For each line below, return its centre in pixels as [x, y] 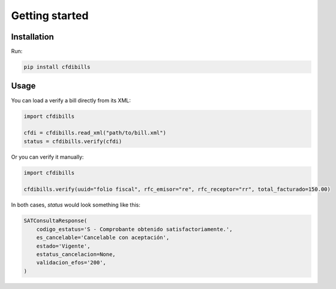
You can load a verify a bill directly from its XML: [71, 100]
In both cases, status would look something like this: [76, 205]
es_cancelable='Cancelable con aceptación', [103, 238]
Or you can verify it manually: [47, 157]
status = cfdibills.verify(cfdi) [73, 141]
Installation [32, 37]
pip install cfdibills [57, 67]
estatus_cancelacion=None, [76, 254]
